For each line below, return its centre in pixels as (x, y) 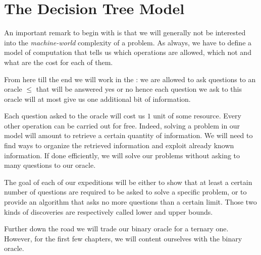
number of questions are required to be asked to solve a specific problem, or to (125, 192)
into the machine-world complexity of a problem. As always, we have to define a (128, 42)
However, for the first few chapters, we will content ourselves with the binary (123, 238)
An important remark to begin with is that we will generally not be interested (125, 33)
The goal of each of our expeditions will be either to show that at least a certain (128, 182)
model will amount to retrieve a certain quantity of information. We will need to (128, 135)
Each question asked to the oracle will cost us (74, 116)
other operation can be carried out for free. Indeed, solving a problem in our (122, 125)
